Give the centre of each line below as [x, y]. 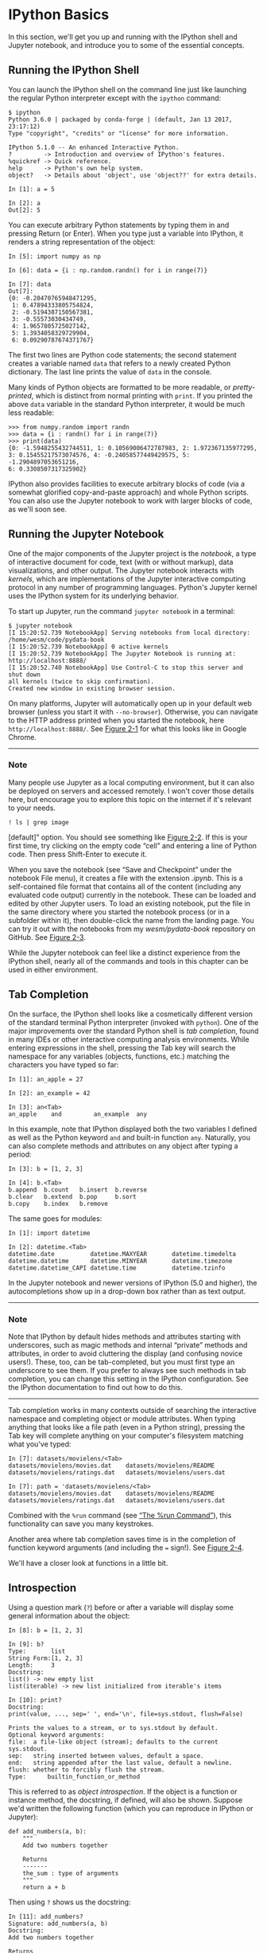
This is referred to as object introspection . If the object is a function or [123, 1791]
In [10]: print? [35, 1700]
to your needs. [32, 808]
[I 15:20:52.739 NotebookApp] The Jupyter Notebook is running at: [122, 654]
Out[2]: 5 [25, 210]
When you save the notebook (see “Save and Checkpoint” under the [120, 869]
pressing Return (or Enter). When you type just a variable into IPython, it [126, 233]
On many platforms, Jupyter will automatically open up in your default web [130, 703]
